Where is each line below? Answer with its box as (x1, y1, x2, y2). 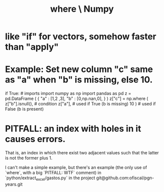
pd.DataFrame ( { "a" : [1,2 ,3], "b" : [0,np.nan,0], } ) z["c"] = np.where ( (5, 96, 148, 101)
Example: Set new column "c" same (5, 64, 153, 75)
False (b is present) (5, 106, 44, 112)
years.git (5, 181, 23, 187)
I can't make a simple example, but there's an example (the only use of (5, 165, 147, 170)
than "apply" (5, 42, 59, 52)
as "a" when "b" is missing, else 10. (5, 74, 153, 85)
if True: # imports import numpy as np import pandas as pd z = (5, 91, 132, 96)
